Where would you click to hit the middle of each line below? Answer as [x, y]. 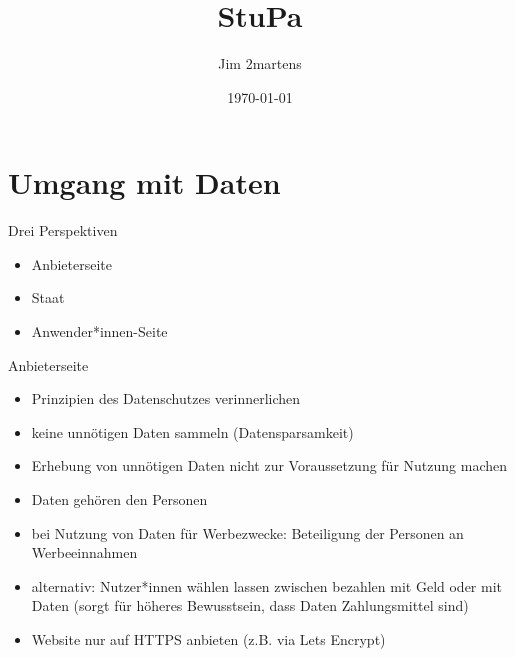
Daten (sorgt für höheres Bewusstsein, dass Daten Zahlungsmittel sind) [250, 605]
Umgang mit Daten [144, 182]
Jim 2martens [260, 63]
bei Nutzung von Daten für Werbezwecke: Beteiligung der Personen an [247, 532]
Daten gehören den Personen [119, 499]
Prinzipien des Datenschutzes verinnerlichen [166, 398]
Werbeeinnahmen [84, 552]
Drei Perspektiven [63, 230]
